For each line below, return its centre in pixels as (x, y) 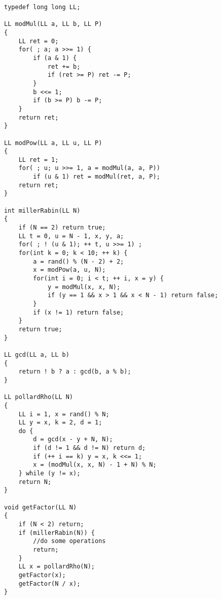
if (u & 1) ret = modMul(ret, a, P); (97, 177)
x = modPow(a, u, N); (69, 270)
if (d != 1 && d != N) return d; (89, 448)
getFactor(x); (42, 575)
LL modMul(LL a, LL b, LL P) (53, 24)
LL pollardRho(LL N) (39, 397)
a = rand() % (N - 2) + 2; (79, 261)
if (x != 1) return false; (79, 312)
